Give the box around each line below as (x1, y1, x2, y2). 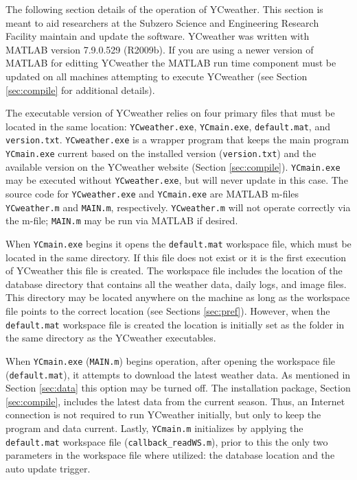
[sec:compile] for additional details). (5, 82, 155, 97)
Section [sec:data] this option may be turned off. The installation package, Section (5, 381, 351, 395)
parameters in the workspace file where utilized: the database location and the (5, 448, 335, 462)
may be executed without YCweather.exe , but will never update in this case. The (5, 173, 348, 187)
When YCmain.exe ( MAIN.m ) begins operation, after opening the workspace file (5, 353, 336, 368)
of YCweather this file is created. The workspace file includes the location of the (5, 263, 343, 278)
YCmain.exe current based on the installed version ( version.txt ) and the (5, 146, 316, 160)
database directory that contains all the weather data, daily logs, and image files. (5, 276, 347, 291)
